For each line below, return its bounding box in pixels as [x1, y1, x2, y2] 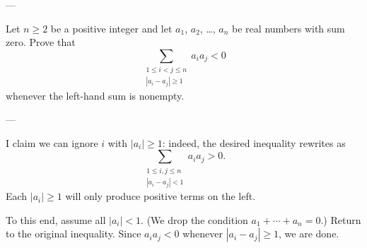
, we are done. [279, 226, 339, 241]
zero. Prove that [6, 35, 76, 49]
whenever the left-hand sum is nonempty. [6, 88, 185, 102]
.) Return [320, 212, 361, 227]
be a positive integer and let [50, 20, 173, 35]
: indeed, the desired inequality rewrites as [162, 135, 346, 150]
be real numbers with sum [232, 20, 345, 35]
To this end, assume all [6, 212, 106, 227]
